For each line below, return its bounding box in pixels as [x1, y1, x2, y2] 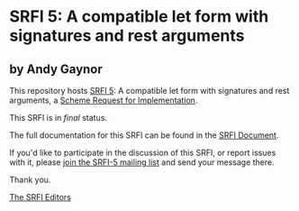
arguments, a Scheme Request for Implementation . [9, 95, 198, 105]
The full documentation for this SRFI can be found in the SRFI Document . [9, 130, 279, 141]
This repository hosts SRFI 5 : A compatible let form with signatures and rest [9, 86, 290, 96]
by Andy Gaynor [9, 61, 104, 77]
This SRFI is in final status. [9, 113, 108, 123]
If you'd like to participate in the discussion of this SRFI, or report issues [9, 147, 276, 158]
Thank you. [9, 174, 51, 185]
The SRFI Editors [9, 192, 72, 202]
